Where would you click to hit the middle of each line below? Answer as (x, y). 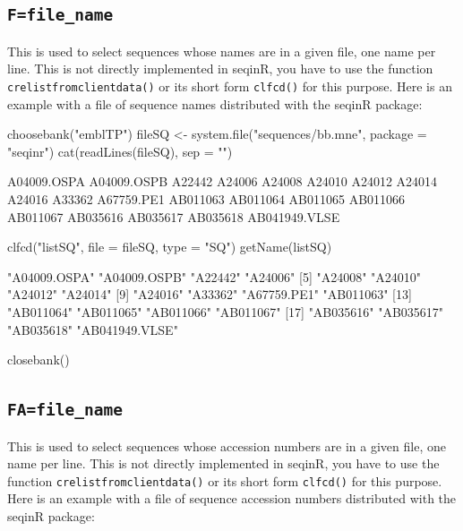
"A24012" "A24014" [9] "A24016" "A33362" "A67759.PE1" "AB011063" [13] (210, 294)
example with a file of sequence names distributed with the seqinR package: (215, 103)
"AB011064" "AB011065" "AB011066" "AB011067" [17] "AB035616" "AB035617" (226, 311)
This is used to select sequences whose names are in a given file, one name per (222, 51)
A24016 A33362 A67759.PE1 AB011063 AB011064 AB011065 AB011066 (206, 199)
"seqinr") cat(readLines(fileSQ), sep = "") (120, 151)
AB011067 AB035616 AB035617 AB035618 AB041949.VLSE (174, 216)
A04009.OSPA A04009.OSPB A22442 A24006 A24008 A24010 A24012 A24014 (223, 181)
